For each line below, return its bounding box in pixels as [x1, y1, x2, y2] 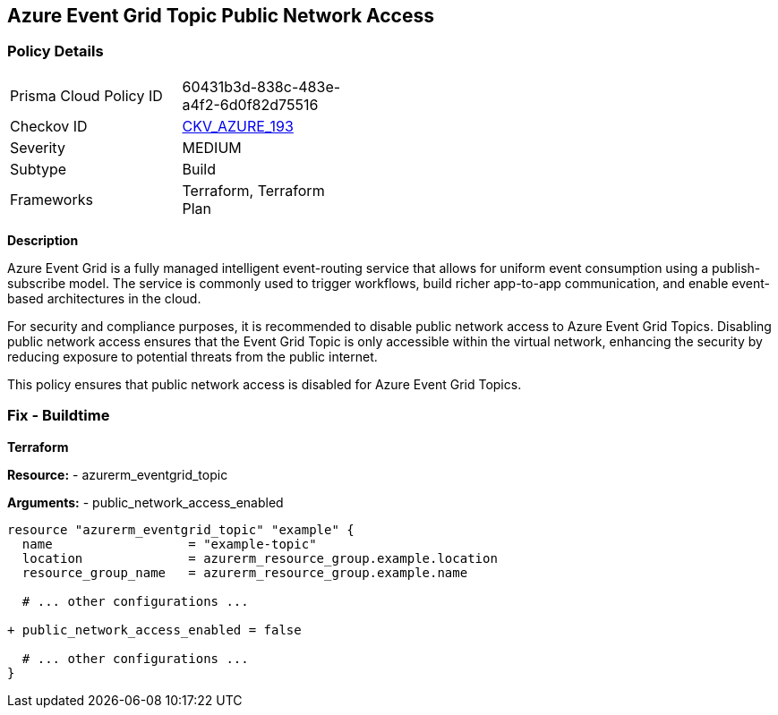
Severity [10, 138, 65, 157]
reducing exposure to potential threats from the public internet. [7, 348, 378, 364]
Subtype [10, 159, 67, 178]
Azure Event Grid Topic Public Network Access [7, 4, 435, 27]
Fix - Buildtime [7, 406, 110, 425]
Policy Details [7, 42, 104, 61]
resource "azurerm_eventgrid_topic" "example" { [7, 522, 355, 537]
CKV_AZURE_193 [182, 116, 294, 135]
